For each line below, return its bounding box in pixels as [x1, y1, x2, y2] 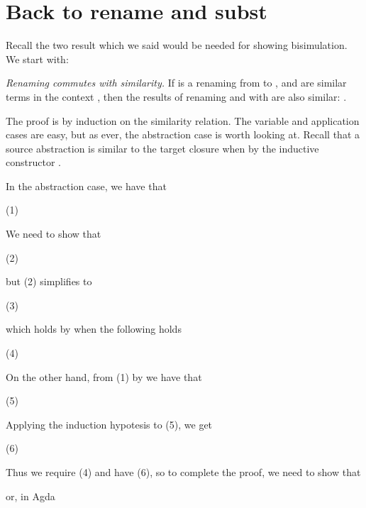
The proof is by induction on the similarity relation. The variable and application [6, 113, 360, 128]
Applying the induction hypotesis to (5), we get [6, 416, 213, 431]
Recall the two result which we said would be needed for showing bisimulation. [6, 38, 348, 53]
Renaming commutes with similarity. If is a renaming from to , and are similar [6, 75, 347, 90]
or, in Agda [6, 488, 55, 503]
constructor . [6, 155, 61, 170]
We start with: [6, 51, 69, 66]
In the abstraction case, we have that [6, 178, 167, 193]
